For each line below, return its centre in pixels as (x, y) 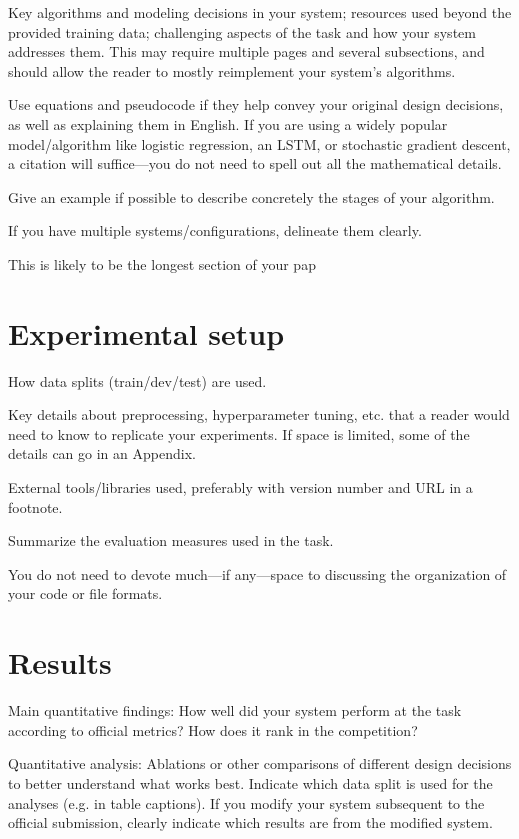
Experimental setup (146, 332)
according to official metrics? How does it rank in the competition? (213, 729)
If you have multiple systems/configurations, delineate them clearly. (215, 230)
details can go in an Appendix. (102, 453)
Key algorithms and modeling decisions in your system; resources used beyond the (260, 12)
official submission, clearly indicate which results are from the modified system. (250, 822)
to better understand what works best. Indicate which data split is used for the (250, 782)
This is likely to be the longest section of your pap (162, 263)
